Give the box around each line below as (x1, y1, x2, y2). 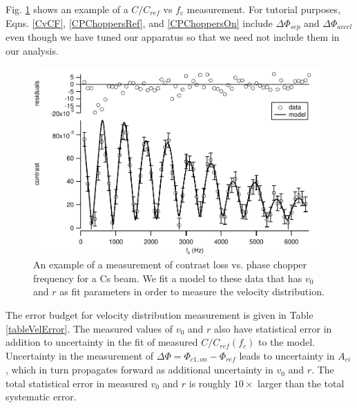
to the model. (258, 335, 316, 349)
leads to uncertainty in (239, 348, 335, 362)
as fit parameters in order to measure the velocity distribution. (59, 284, 325, 299)
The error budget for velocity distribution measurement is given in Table (6, 308, 313, 322)
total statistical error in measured (6, 375, 148, 390)
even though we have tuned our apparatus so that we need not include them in (6, 30, 340, 44)
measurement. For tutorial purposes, (186, 2, 341, 16)
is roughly (189, 375, 231, 390)
